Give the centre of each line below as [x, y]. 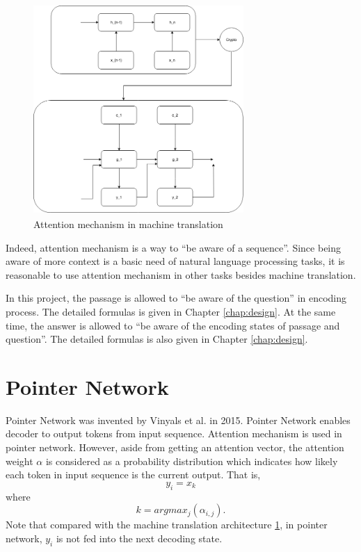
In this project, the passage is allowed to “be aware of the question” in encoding [176, 298]
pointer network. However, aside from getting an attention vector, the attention [175, 447]
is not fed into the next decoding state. [139, 538]
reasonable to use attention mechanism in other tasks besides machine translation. [181, 274]
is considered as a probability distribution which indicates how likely [192, 461]
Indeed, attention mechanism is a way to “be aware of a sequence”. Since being [174, 247]
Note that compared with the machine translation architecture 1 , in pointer [167, 525]
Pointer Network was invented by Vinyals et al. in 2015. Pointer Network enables [178, 420]
